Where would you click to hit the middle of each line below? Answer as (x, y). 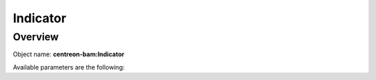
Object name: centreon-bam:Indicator (69, 54)
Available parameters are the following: (69, 67)
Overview (36, 37)
